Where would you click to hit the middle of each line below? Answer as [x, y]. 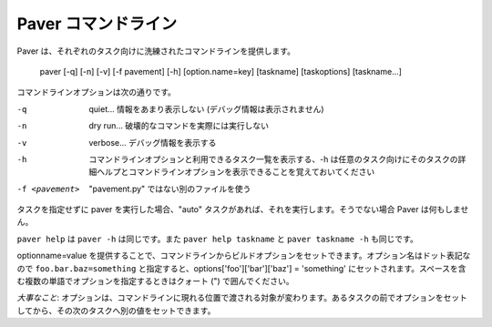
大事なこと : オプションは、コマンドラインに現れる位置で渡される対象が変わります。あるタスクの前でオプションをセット [242, 298]
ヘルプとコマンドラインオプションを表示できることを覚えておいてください [236, 172]
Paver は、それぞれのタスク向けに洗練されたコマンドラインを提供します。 [156, 51]
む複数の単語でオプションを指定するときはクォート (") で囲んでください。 [155, 281]
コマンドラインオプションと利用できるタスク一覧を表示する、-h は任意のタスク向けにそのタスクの [274, 158]
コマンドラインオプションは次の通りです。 [97, 92]
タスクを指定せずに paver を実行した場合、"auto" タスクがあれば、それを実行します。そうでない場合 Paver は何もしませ [243, 209]
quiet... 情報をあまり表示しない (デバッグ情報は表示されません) [206, 108]
